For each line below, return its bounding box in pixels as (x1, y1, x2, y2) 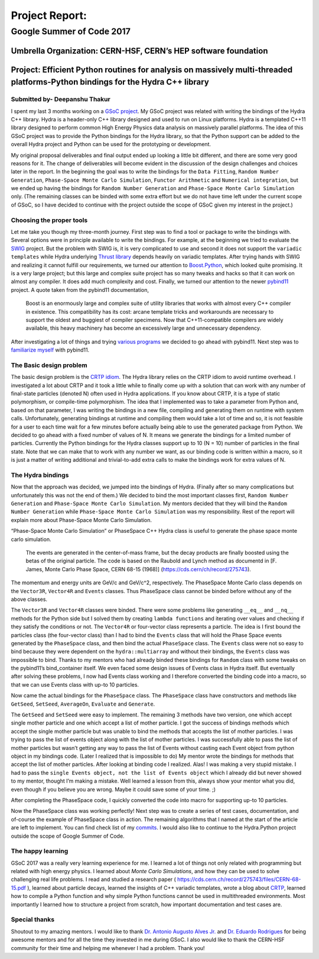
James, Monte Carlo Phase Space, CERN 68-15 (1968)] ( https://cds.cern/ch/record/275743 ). (25, 565, 251, 572)
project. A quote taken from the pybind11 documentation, (11, 286, 149, 293)
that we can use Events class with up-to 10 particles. (11, 681, 139, 688)
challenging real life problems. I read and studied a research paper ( (11, 876, 177, 883)
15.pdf (11, 884, 26, 891)
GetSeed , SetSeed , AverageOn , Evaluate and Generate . (11, 700, 155, 707)
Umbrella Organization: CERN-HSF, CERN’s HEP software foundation (11, 46, 268, 56)
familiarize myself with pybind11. (11, 346, 90, 353)
